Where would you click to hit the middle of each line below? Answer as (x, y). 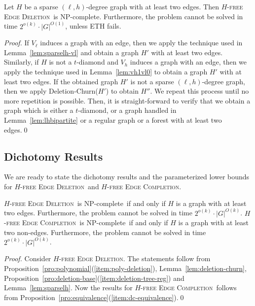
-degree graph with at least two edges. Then (152, 6)
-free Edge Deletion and (60, 186)
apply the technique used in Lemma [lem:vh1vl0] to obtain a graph (106, 71)
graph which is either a (39, 110)
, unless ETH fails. (93, 26)
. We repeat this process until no (200, 91)
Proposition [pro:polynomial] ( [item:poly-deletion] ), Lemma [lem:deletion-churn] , (125, 268)
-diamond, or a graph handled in (127, 110)
